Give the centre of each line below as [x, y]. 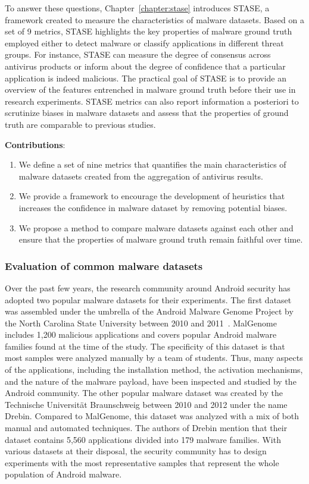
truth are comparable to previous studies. [80, 124]
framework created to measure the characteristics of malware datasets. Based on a [154, 19]
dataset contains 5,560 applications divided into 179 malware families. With [143, 439]
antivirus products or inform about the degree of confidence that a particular [145, 66]
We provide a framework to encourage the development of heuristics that [152, 196]
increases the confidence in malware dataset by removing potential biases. [153, 207]
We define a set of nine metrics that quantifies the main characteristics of [152, 164]
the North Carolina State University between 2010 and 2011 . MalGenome [141, 323]
